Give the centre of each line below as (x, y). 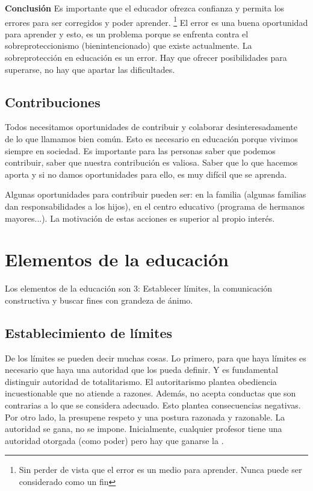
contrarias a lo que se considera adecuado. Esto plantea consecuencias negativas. (153, 405)
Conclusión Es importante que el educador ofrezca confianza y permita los (145, 8)
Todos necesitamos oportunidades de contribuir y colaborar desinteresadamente (151, 127)
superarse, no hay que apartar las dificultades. (90, 69)
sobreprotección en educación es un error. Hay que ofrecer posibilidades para (146, 58)
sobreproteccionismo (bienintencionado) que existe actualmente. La (129, 45)
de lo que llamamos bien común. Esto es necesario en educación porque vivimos (151, 139)
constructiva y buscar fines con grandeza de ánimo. (99, 300)
